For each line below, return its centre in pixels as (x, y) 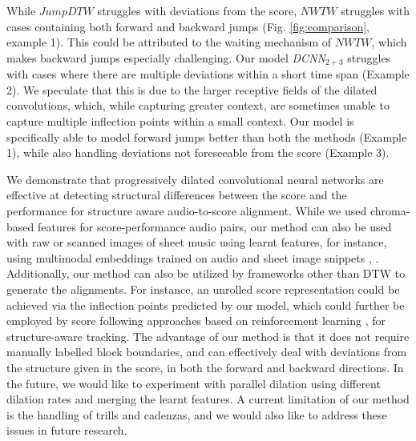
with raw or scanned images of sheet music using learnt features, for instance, (197, 242)
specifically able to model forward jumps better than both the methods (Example (207, 136)
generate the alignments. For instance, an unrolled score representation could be (203, 289)
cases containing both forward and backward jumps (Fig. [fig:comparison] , (188, 26)
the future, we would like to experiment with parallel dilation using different (194, 383)
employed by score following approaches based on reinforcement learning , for (196, 321)
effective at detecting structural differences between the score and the (177, 195)
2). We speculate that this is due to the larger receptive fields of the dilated (192, 89)
